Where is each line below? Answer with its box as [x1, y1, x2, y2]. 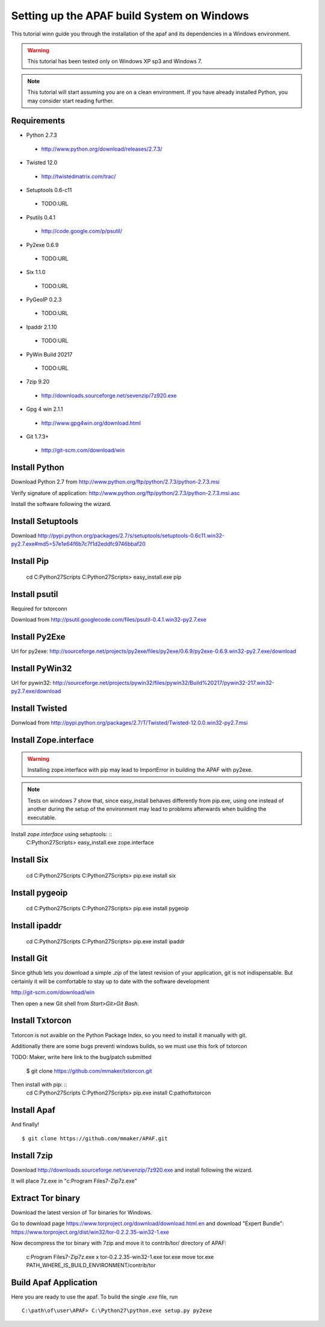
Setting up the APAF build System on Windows [11, 9, 249, 22]
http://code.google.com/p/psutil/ [41, 228, 123, 235]
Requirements [11, 116, 66, 126]
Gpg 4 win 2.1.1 [26, 405, 63, 413]
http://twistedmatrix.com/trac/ [41, 172, 116, 180]
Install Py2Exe [11, 631, 66, 642]
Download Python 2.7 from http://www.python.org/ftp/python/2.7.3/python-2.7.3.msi [11, 478, 220, 486]
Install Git [11, 954, 48, 964]
